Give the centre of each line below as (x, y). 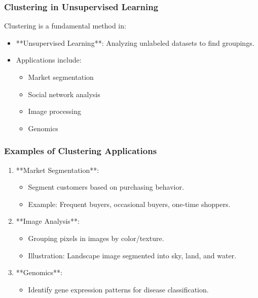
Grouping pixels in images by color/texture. (96, 238)
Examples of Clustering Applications (81, 151)
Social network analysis (64, 94)
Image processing (54, 111)
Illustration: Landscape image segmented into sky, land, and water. (132, 255)
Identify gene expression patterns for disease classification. (118, 289)
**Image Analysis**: (48, 221)
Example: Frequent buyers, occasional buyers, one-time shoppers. (129, 204)
